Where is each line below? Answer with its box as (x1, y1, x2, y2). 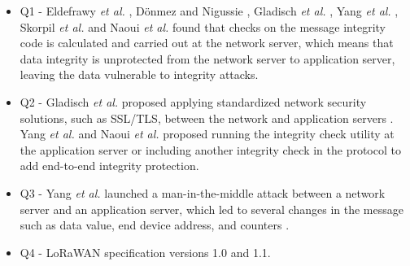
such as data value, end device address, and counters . (20, 216, 290, 233)
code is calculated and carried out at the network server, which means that (20, 34, 394, 51)
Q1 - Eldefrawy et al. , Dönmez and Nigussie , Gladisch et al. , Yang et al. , (20, 2, 399, 19)
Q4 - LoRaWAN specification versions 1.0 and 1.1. (20, 243, 271, 260)
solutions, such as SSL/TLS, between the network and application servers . (20, 109, 394, 126)
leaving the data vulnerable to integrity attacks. (20, 66, 259, 83)
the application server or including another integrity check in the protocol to (20, 141, 401, 158)
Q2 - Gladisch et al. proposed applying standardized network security (20, 93, 367, 110)
